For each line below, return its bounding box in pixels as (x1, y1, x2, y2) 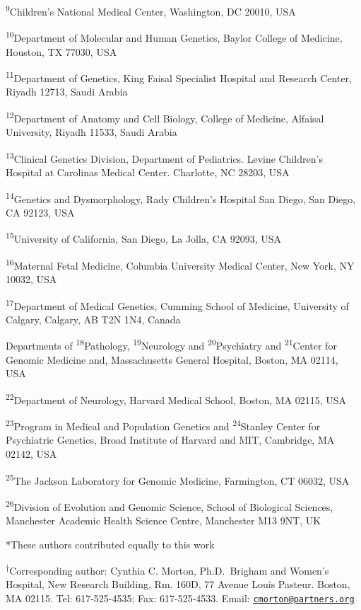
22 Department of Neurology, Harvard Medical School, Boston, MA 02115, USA (6, 390, 347, 407)
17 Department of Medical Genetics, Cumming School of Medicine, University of (6, 296, 349, 313)
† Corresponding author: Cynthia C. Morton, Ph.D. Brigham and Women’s (6, 561, 329, 577)
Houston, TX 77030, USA (6, 44, 117, 59)
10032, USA (6, 271, 57, 286)
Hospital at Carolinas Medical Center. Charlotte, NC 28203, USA (6, 165, 290, 180)
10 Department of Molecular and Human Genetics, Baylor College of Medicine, (6, 28, 343, 45)
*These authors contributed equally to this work (6, 536, 215, 551)
